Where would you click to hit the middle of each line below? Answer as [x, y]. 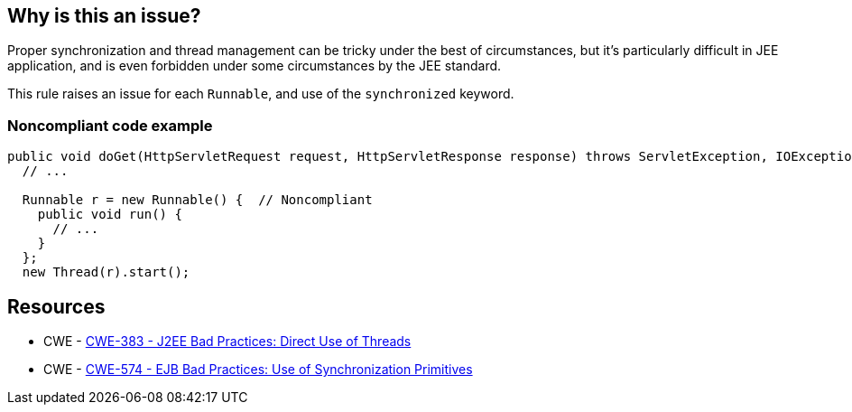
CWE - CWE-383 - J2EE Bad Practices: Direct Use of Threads [227, 342]
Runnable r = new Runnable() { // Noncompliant [197, 200]
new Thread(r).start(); [106, 272]
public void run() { [110, 215]
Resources [56, 306]
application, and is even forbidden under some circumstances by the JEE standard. [255, 66]
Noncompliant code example [110, 125]
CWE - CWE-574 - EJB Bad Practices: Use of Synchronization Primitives [258, 370]
